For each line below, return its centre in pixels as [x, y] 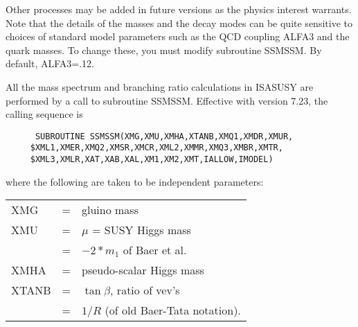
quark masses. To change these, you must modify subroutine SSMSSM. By [164, 50]
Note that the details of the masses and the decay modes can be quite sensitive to [179, 23]
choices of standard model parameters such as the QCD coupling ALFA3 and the [178, 36]
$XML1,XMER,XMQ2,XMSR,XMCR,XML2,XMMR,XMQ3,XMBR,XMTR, [156, 148]
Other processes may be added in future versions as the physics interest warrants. [179, 9]
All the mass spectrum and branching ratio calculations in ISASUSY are [160, 86]
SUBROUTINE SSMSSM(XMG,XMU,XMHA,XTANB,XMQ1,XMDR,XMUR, [164, 136]
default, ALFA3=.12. [50, 63]
